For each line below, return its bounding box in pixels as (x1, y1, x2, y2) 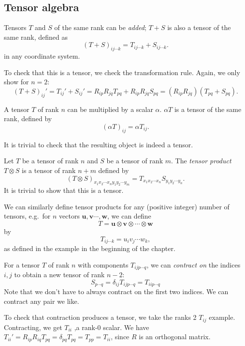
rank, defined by (4, 113, 52, 124)
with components (78, 259, 129, 269)
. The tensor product (171, 156, 231, 166)
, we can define (107, 211, 151, 221)
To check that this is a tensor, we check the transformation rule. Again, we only (4, 67, 240, 77)
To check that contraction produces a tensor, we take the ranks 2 (4, 312, 197, 322)
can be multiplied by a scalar (67, 104, 153, 114)
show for (4, 77, 29, 87)
